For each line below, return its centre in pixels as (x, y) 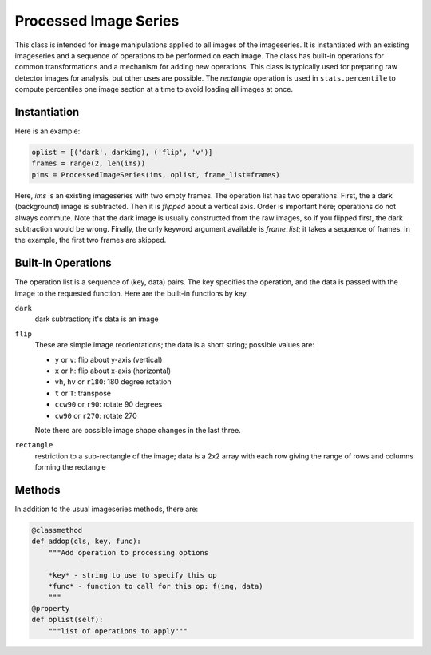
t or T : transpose (83, 393)
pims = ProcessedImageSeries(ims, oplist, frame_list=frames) (156, 175)
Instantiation (47, 112)
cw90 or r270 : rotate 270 (96, 415)
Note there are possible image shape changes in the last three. (138, 430)
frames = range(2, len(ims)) (89, 163)
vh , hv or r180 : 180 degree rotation (113, 382)
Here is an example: (47, 131)
